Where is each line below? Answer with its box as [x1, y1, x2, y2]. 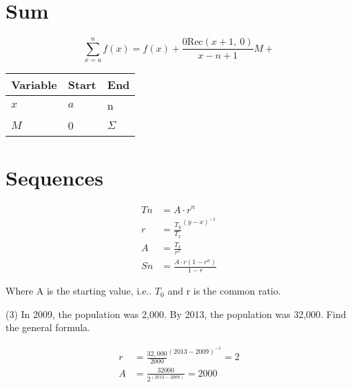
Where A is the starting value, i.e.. [6, 284, 152, 298]
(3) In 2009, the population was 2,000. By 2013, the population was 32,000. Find [6, 306, 346, 321]
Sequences [6, 163, 103, 191]
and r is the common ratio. [167, 284, 281, 298]
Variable [11, 77, 57, 93]
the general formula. [6, 320, 90, 335]
